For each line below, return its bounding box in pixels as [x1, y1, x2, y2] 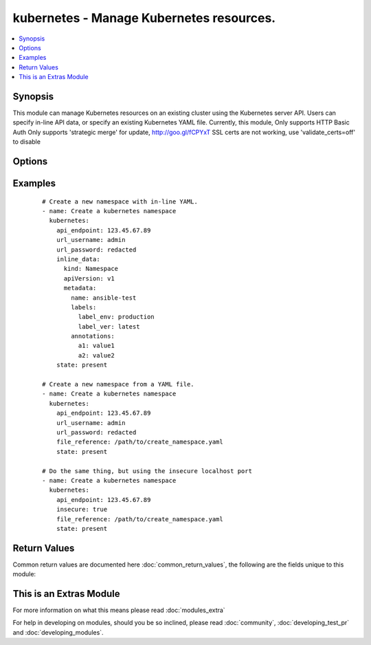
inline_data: [56, 255, 100, 263]
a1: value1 [78, 342, 115, 350]
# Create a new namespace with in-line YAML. [42, 197, 199, 206]
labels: [71, 303, 97, 311]
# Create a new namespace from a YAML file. [42, 380, 195, 389]
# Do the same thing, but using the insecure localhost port [42, 467, 252, 474]
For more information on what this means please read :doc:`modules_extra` [12, 606, 226, 615]
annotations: [71, 332, 115, 340]
